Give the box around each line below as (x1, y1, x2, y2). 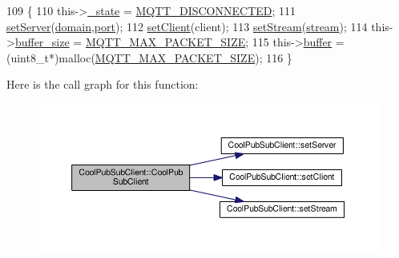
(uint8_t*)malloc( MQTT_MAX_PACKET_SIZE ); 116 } (6, 49, 292, 65)
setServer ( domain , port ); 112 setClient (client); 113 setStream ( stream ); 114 (6, 18, 368, 34)
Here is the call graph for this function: (6, 76, 199, 93)
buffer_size (14, 34, 70, 50)
